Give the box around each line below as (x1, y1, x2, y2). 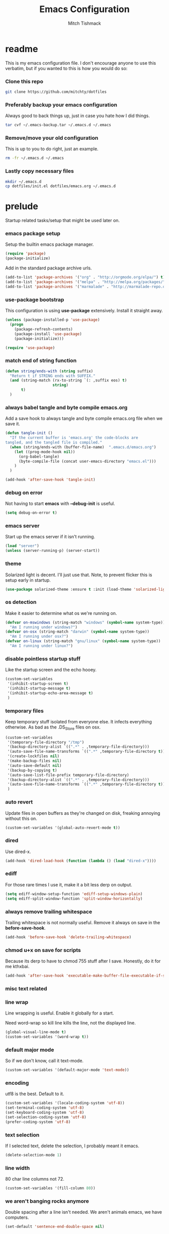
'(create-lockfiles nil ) (7, 754, 59, 759)
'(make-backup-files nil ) (7, 758, 62, 764)
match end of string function (5, 357, 77, 364)
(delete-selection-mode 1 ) (5, 1153, 62, 1158)
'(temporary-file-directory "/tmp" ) (7, 740, 84, 745)
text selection (5, 1131, 40, 1138)
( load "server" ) (5, 543, 39, 548)
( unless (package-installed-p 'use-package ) (5, 317, 100, 322)
